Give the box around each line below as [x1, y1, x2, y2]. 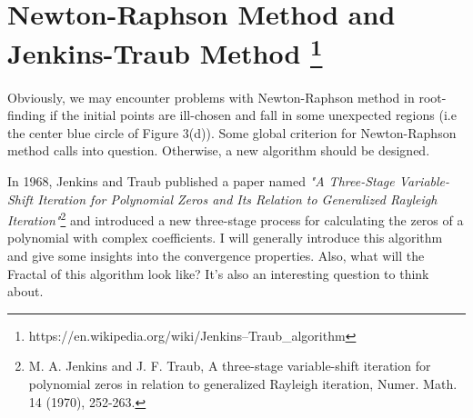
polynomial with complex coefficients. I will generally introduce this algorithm [7, 228, 443, 247]
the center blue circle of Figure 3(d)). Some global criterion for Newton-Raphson [7, 123, 457, 142]
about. [7, 282, 44, 301]
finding [7, 105, 46, 124]
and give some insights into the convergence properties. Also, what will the [7, 246, 425, 265]
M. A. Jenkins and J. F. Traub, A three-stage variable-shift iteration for [28, 356, 431, 375]
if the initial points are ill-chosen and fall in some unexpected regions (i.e [49, 105, 457, 124]
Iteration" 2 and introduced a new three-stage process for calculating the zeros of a [7, 208, 464, 229]
